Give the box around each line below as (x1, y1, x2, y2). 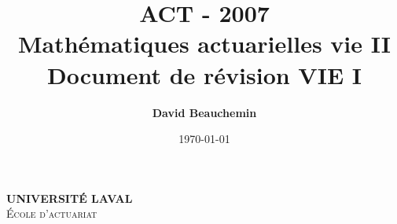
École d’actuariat (6, 205, 97, 222)
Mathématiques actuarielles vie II (17, 28, 391, 60)
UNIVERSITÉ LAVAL (6, 189, 133, 206)
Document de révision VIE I (46, 58, 362, 90)
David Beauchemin (152, 104, 257, 120)
